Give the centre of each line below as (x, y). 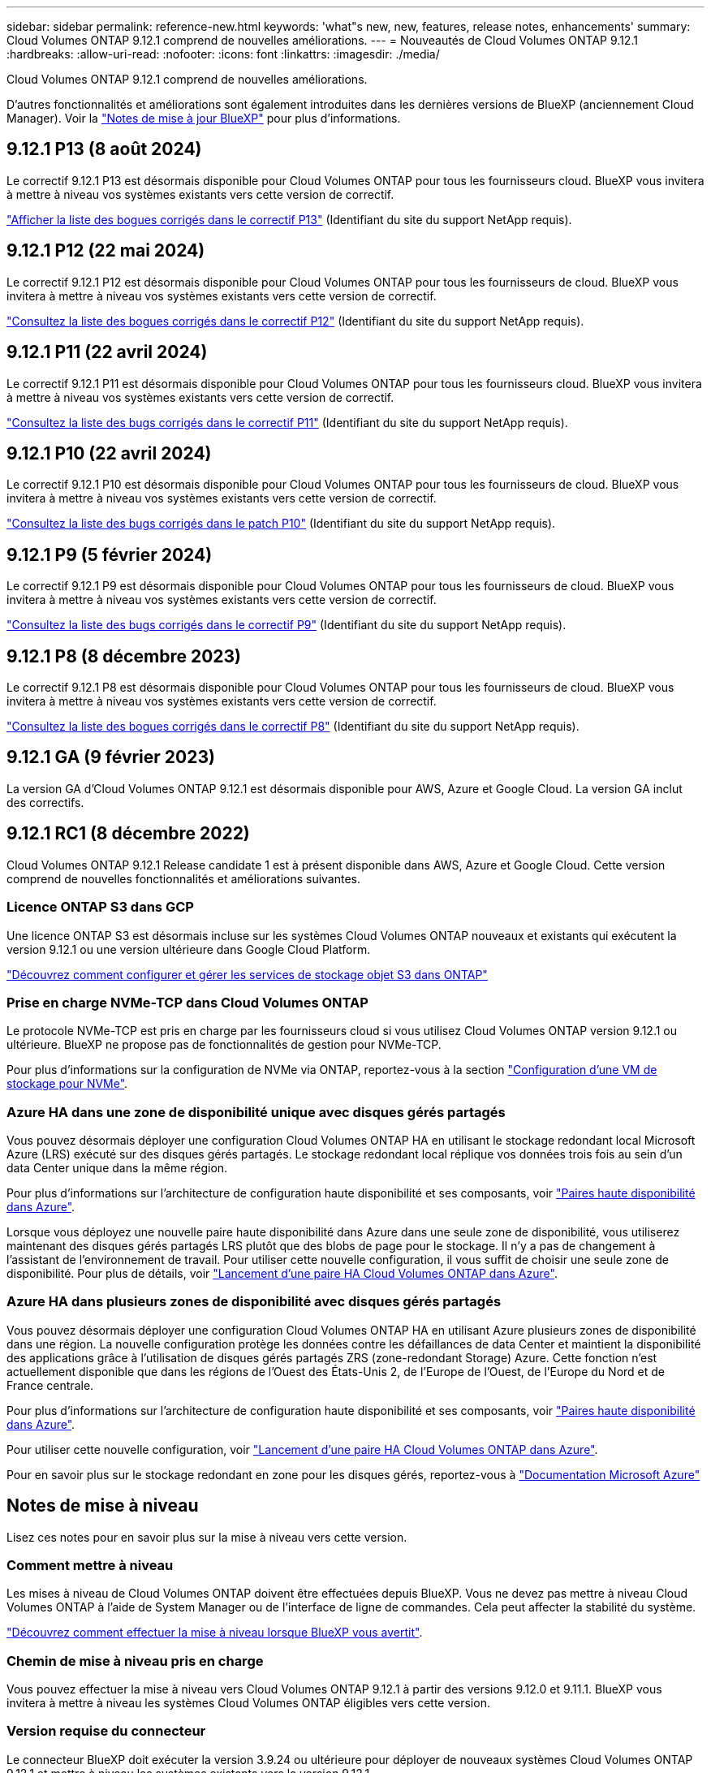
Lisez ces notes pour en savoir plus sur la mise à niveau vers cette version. (207, 1537)
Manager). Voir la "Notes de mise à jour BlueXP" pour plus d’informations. (204, 118)
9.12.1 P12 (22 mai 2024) (106, 251)
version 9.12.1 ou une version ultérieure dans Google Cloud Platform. (189, 949)
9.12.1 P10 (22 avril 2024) (109, 453)
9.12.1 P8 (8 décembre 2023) (124, 656)
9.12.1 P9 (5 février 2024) (110, 554)
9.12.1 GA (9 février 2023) (111, 757)
